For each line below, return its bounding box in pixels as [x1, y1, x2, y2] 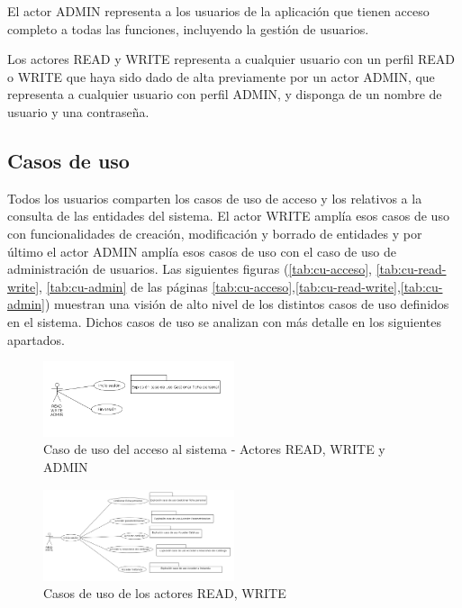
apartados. [7, 330, 65, 349]
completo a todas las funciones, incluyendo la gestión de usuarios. [7, 19, 369, 38]
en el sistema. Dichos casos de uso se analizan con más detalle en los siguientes [7, 312, 441, 331]
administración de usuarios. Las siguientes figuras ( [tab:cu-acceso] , [7, 259, 372, 278]
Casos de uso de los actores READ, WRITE [43, 584, 286, 603]
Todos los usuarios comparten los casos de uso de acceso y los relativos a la [7, 188, 422, 207]
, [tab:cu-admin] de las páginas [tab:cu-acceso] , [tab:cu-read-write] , [39, 277, 401, 295]
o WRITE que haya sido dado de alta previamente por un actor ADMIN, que [7, 67, 435, 86]
